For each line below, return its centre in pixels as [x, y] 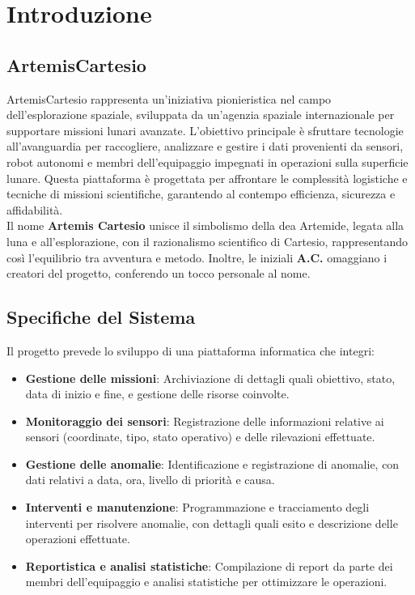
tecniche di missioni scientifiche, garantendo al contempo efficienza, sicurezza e [201, 194]
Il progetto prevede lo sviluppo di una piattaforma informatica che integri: [191, 350]
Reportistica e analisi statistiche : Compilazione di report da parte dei [209, 565]
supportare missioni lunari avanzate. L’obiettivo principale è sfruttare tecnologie [205, 130]
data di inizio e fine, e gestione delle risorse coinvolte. [157, 394]
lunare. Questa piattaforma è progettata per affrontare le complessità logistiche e [207, 178]
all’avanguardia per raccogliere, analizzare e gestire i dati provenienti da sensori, [205, 146]
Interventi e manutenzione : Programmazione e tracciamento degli [197, 507]
